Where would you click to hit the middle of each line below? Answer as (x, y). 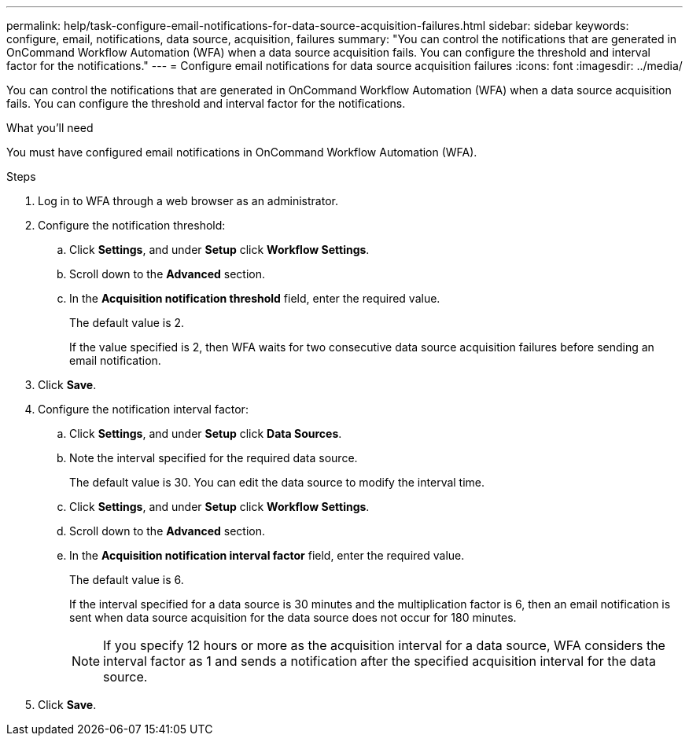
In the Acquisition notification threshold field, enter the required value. (255, 298)
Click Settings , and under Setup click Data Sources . (206, 433)
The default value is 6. (127, 580)
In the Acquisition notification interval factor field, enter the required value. (267, 555)
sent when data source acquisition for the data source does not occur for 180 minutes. (293, 617)
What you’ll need (50, 128)
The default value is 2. (127, 323)
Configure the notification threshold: (132, 225)
